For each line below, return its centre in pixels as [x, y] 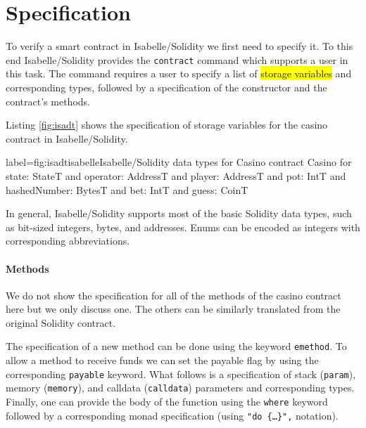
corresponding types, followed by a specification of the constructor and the [166, 87]
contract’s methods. [48, 101]
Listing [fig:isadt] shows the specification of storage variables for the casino [167, 125]
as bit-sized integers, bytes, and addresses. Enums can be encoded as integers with [183, 227]
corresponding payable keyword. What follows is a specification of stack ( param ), [181, 374]
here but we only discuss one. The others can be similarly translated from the [173, 309]
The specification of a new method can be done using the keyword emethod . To [176, 346]
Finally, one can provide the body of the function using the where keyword [167, 402]
